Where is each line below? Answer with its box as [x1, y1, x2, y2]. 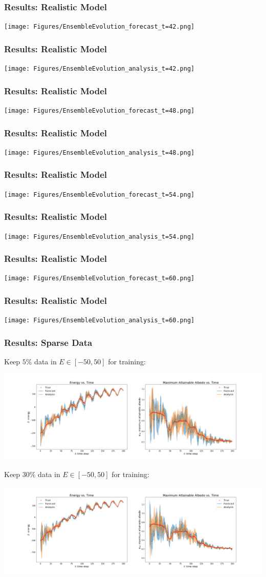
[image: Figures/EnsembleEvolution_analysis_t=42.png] [4, 65, 195, 73]
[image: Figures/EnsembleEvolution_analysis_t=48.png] [4, 149, 195, 156]
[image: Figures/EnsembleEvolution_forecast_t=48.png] [4, 107, 195, 114]
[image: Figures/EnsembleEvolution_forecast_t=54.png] [4, 191, 195, 198]
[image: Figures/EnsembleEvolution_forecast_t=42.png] [4, 23, 195, 31]
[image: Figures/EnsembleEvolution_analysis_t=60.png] [4, 317, 195, 324]
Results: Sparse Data [4, 336, 93, 348]
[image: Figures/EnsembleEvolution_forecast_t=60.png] [4, 275, 195, 282]
